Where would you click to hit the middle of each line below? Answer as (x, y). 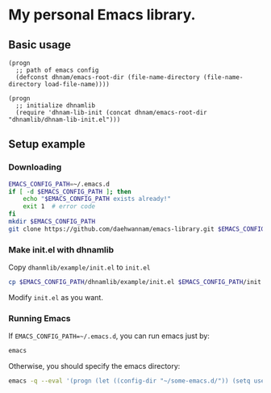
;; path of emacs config (57, 70)
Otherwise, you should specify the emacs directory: (94, 366)
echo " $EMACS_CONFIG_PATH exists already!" (97, 199)
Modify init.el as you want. (56, 297)
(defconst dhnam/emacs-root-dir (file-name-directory (108, 77)
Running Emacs (40, 318)
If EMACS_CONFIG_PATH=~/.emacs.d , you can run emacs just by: (109, 336)
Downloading (35, 167)
